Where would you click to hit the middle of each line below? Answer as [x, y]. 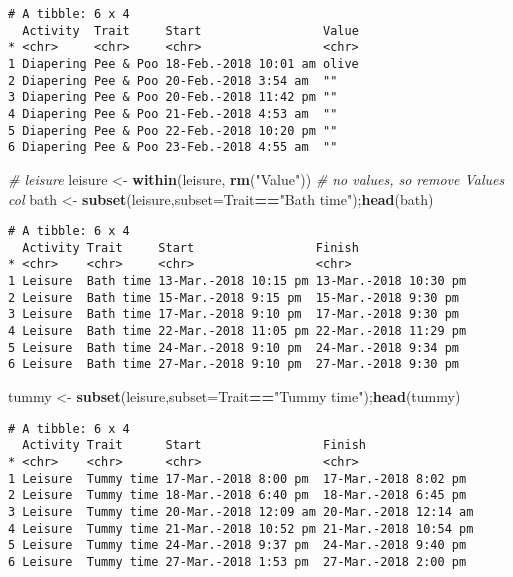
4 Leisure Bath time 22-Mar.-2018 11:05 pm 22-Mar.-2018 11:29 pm [237, 331]
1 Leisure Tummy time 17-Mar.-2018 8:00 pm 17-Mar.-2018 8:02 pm [237, 478]
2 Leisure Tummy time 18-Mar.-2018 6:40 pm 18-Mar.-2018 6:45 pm [237, 495]
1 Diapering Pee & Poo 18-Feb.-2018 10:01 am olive [183, 63]
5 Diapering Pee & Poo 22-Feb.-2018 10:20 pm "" [173, 130]
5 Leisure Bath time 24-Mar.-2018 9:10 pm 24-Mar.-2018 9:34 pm [234, 347]
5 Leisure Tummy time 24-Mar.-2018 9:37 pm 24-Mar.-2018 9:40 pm [237, 545]
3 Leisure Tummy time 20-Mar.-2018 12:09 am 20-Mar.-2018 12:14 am [241, 511]
